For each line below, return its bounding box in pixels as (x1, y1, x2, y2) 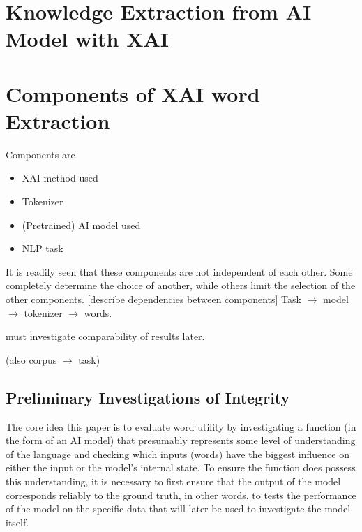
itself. (6, 515, 29, 529)
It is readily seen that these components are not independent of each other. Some (6, 264, 353, 279)
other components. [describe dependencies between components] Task (6, 292, 301, 306)
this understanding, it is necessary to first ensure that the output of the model (6, 473, 341, 488)
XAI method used (22, 170, 98, 185)
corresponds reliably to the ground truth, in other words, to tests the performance (6, 487, 356, 502)
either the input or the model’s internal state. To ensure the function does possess (6, 460, 356, 475)
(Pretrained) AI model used (22, 217, 141, 232)
